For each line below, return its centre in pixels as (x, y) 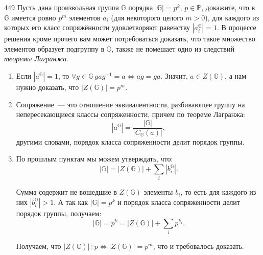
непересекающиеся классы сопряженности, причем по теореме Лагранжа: (130, 114)
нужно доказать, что (47, 87)
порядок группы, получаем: (59, 213)
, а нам (236, 75)
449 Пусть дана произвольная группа (62, 7)
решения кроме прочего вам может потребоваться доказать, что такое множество (130, 39)
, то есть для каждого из (218, 192)
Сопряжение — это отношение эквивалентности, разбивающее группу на (130, 104)
